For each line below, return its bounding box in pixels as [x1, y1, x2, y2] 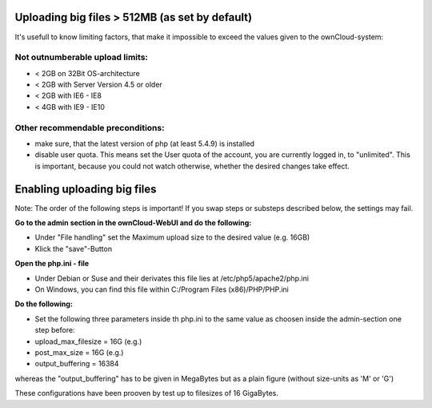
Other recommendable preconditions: [14, 122, 165, 133]
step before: [34, 325, 75, 335]
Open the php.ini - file [14, 259, 90, 269]
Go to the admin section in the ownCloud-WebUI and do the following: [14, 218, 252, 228]
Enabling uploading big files [14, 182, 157, 196]
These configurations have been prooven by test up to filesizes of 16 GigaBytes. [14, 389, 279, 398]
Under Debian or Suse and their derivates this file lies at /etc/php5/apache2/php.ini [34, 273, 310, 283]
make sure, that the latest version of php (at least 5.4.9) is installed [34, 139, 255, 148]
